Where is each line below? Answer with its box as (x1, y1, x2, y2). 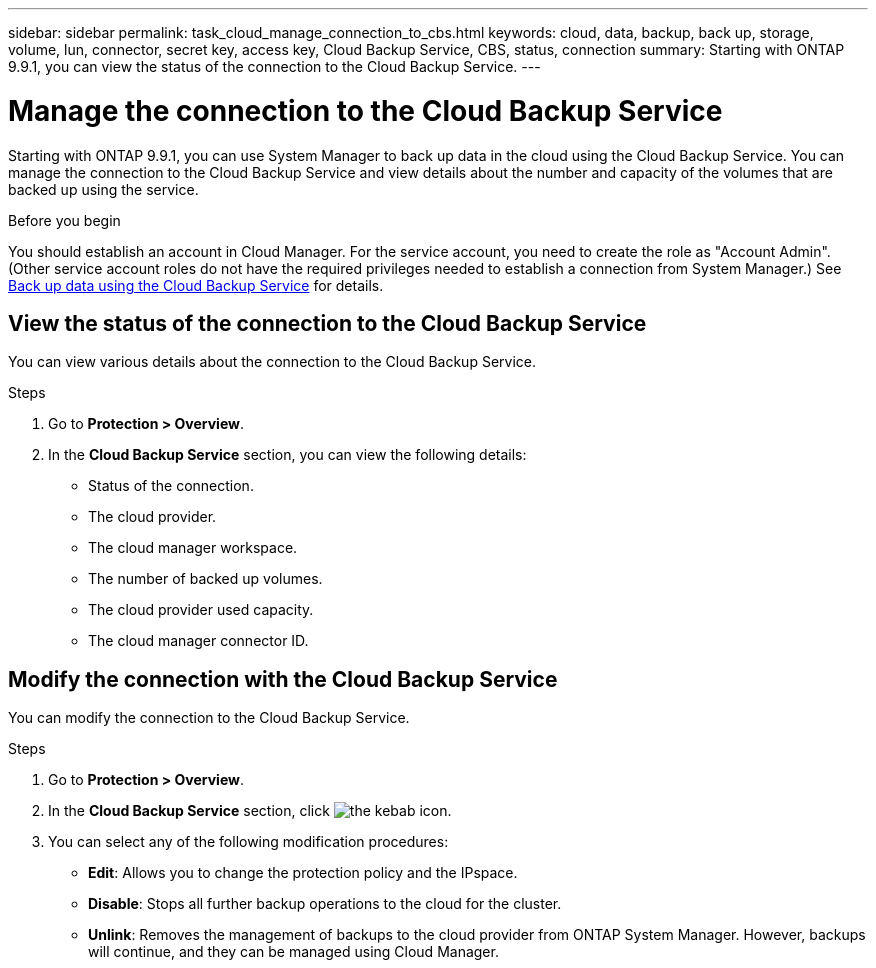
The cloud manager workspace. (88, 539, 298, 557)
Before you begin (8, 211, 121, 229)
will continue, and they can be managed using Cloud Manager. (88, 943, 499, 961)
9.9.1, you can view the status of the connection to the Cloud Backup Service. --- (8, 58, 541, 75)
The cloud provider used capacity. (88, 601, 314, 619)
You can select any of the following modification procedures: (48, 833, 449, 851)
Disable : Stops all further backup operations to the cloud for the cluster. (88, 895, 562, 913)
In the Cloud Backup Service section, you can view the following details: (48, 446, 527, 464)
